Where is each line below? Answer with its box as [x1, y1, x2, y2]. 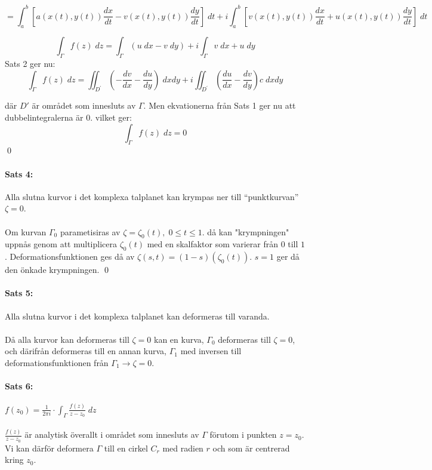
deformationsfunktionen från [5, 357, 109, 368]
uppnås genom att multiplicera [5, 238, 117, 250]
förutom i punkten [209, 428, 277, 441]
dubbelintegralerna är [5, 111, 84, 124]
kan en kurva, [154, 333, 204, 345]
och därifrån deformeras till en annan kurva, [5, 345, 166, 357]
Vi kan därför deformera [5, 441, 94, 454]
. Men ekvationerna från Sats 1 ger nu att [143, 99, 296, 112]
